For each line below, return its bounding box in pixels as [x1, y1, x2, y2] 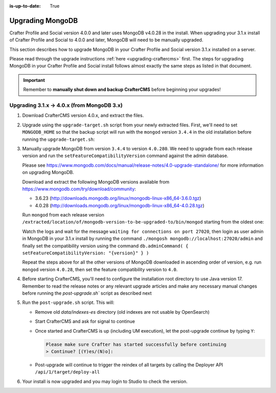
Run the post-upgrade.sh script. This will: [22, 299, 114, 305]
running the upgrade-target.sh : [22, 136, 95, 142]
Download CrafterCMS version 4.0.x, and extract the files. [22, 113, 144, 119]
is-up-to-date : [9, 3, 41, 9]
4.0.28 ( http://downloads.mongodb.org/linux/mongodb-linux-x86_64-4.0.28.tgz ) [35, 202, 204, 208]
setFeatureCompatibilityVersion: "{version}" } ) [22, 250, 149, 256]
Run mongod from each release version [22, 212, 104, 218]
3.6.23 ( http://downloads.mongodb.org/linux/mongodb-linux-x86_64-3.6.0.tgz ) [35, 195, 201, 202]
